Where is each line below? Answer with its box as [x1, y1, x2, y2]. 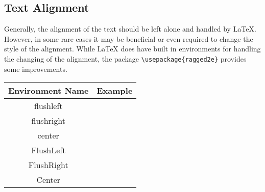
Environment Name [8, 85, 89, 97]
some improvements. [4, 63, 67, 74]
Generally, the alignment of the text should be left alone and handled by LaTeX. [4, 23, 256, 34]
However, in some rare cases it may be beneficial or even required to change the [4, 33, 253, 44]
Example [97, 85, 133, 97]
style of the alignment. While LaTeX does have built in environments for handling [4, 43, 261, 54]
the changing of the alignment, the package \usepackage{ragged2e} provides [4, 53, 247, 64]
